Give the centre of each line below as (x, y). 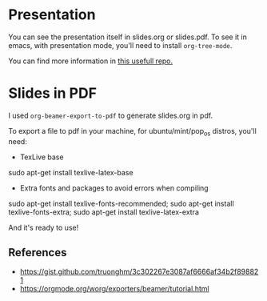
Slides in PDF (53, 93)
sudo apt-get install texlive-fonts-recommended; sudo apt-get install (121, 203)
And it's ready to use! (44, 227)
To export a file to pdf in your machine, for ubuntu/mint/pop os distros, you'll (133, 132)
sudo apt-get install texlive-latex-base (71, 172)
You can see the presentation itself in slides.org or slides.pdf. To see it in (128, 37)
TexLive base (42, 157)
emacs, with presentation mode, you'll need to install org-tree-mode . (120, 45)
